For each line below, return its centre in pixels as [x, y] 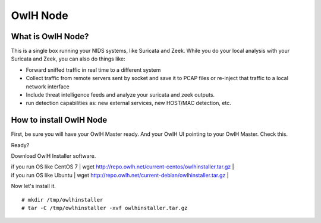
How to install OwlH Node [59, 120]
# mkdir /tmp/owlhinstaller [62, 200]
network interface [48, 87]
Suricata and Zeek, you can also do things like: [68, 59]
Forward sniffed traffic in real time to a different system [93, 70]
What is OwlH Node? [50, 36]
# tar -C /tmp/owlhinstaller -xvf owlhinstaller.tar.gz [105, 208]
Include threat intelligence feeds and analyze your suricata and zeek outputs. [120, 95]
